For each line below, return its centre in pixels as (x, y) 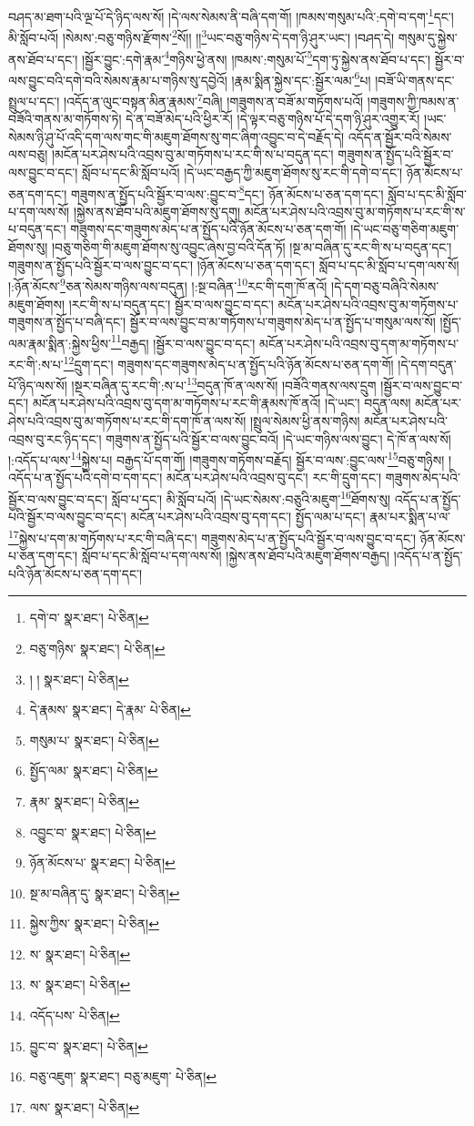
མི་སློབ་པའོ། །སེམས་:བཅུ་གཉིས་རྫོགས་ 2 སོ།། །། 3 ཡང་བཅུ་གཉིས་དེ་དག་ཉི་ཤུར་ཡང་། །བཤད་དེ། (202, 36)
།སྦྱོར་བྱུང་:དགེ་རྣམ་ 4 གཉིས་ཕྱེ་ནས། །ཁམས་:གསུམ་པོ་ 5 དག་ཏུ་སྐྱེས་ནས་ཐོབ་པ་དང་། (256, 57)
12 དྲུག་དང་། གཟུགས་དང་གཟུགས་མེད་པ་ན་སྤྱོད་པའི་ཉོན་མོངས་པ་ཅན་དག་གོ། (228, 362)
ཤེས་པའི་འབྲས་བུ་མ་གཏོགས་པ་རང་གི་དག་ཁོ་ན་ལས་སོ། (127, 421)
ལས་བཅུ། (28, 154)
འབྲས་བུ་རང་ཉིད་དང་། (55, 438)
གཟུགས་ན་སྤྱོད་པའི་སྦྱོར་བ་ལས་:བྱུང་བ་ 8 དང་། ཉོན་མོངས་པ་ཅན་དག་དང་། (227, 192)
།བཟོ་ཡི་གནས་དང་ (415, 80)
